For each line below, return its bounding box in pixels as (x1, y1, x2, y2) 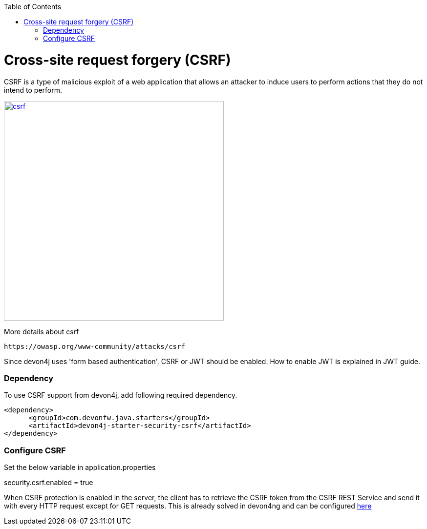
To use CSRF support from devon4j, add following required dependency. (4, 391, 237, 400)
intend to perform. (4, 85, 62, 94)
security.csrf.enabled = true (4, 478, 93, 487)
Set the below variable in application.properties (4, 463, 156, 471)
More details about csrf (4, 327, 79, 336)
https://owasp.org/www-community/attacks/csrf (4, 342, 185, 350)
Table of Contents (4, 2, 62, 11)
